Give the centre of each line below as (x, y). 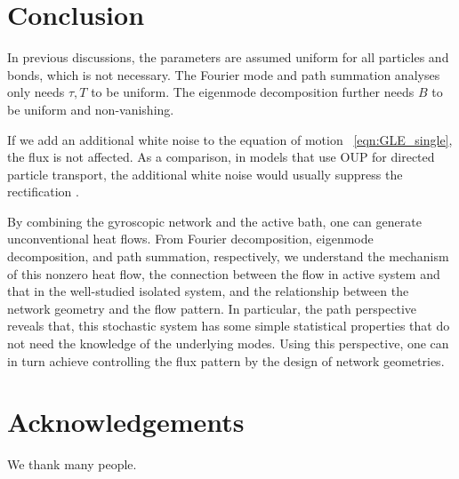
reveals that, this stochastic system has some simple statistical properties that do (229, 326)
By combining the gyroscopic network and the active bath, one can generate (214, 221)
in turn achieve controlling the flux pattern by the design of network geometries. (226, 360)
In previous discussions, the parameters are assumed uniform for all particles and (228, 57)
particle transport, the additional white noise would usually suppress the (205, 174)
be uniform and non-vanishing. (91, 109)
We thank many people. (72, 464)
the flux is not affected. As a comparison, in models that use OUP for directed (221, 157)
